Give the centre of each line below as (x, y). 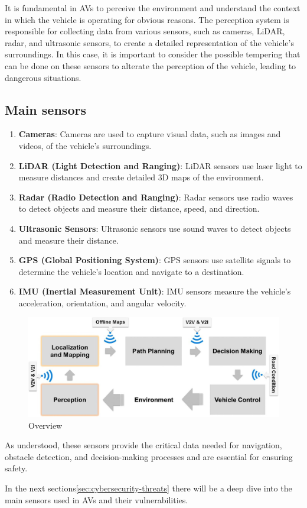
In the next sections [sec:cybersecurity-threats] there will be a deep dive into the (148, 488)
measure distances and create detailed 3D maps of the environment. (141, 177)
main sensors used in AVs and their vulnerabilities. (97, 499)
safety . (16, 468)
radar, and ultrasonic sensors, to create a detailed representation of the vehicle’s (149, 42)
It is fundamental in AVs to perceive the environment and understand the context (153, 8)
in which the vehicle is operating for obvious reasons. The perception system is (147, 19)
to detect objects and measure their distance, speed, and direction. (139, 208)
